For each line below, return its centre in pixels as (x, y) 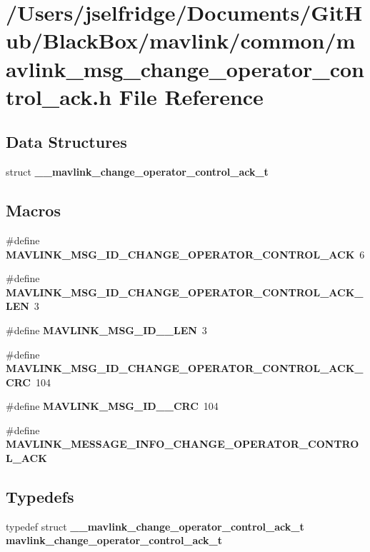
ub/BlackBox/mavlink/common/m (181, 40)
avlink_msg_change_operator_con (185, 68)
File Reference (191, 96)
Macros (33, 210)
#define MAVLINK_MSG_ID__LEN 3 (106, 330)
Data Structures (66, 142)
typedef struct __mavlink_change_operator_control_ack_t (155, 526)
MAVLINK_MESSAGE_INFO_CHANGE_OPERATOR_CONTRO (182, 444)
